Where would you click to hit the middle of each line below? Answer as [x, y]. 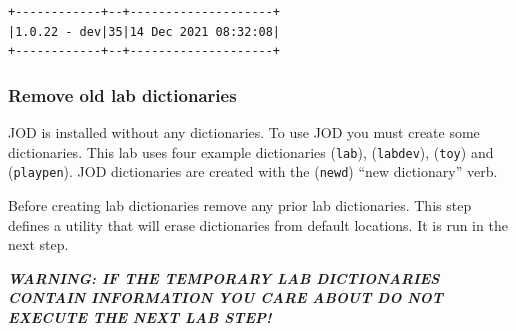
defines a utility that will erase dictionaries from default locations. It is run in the [258, 224]
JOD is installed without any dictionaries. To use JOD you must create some [244, 132]
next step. [38, 244]
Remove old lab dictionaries [122, 94]
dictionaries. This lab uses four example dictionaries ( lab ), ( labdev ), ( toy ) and [251, 151]
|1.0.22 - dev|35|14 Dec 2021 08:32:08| [144, 31]
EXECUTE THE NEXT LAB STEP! [140, 316]
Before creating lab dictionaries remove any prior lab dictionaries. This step [240, 204]
